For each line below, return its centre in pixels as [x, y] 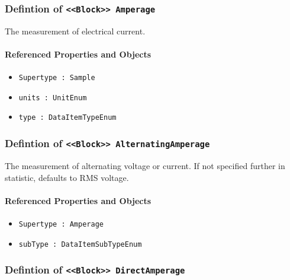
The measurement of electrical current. [75, 31]
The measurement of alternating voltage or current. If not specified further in [145, 165]
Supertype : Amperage [61, 224]
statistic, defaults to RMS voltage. [67, 177]
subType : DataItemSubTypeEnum [80, 244]
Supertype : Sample [57, 78]
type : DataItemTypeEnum [67, 118]
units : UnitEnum [53, 98]
